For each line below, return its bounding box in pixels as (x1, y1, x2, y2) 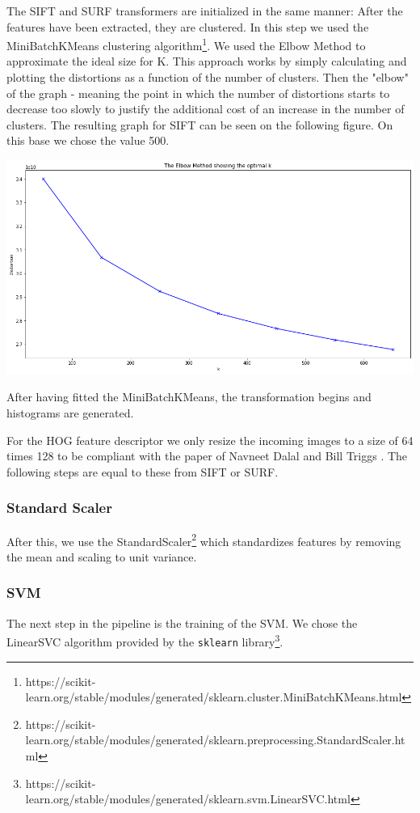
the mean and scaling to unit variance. (6, 548, 197, 565)
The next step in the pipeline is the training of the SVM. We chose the (6, 614, 358, 631)
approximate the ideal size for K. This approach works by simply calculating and (6, 53, 407, 70)
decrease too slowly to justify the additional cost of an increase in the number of (6, 100, 405, 117)
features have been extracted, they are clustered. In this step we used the (6, 18, 369, 35)
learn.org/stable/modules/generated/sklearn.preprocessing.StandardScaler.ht (25, 731, 405, 748)
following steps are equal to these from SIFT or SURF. (6, 463, 279, 480)
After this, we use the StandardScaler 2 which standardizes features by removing (6, 530, 401, 549)
